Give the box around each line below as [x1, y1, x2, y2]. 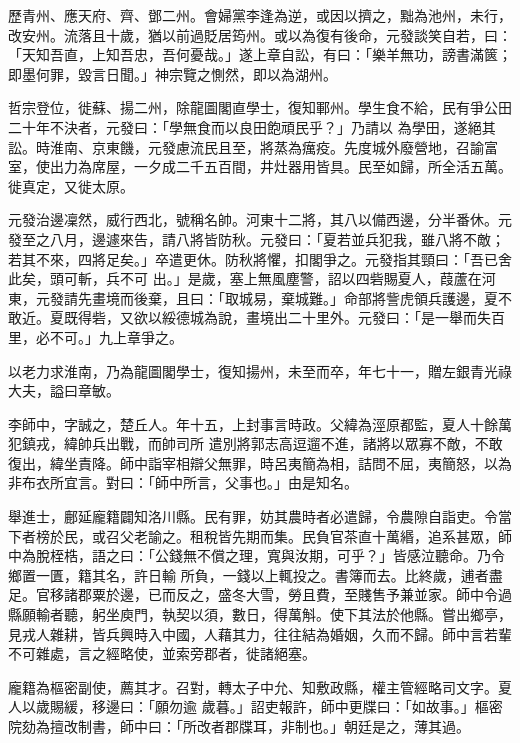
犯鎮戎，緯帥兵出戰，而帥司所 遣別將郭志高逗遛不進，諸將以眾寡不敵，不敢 [8, 433, 503, 454]
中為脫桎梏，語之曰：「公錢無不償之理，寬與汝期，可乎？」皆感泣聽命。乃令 [8, 545, 505, 566]
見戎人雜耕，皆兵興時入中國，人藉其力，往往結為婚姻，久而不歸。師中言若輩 [8, 623, 512, 644]
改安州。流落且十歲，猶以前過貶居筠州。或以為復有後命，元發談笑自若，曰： [8, 24, 512, 45]
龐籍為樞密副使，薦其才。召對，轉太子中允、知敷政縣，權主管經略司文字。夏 [8, 676, 512, 697]
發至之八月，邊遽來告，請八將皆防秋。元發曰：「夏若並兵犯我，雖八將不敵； [8, 228, 505, 249]
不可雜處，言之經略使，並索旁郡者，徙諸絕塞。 [8, 643, 316, 664]
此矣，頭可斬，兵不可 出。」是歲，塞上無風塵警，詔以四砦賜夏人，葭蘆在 [8, 268, 482, 289]
